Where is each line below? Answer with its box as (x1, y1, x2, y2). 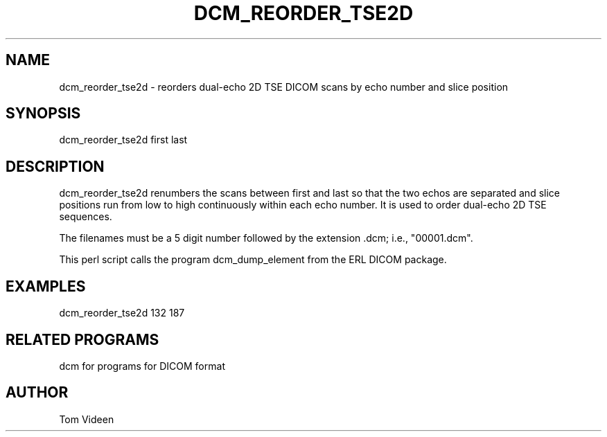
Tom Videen (59, 413, 114, 425)
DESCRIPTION (6, 157, 105, 175)
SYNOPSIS (6, 105, 81, 123)
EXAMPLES (6, 277, 86, 295)
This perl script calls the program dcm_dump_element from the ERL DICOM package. (59, 253, 447, 266)
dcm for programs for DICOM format (59, 359, 225, 372)
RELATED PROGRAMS (6, 330, 159, 348)
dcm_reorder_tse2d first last (59, 134, 188, 146)
